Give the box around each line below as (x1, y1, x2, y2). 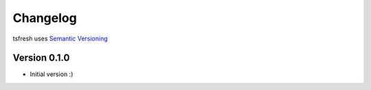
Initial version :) (30, 70, 74, 78)
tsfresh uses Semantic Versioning (12, 34, 108, 43)
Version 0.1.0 (12, 52, 70, 64)
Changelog (12, 10, 77, 25)
